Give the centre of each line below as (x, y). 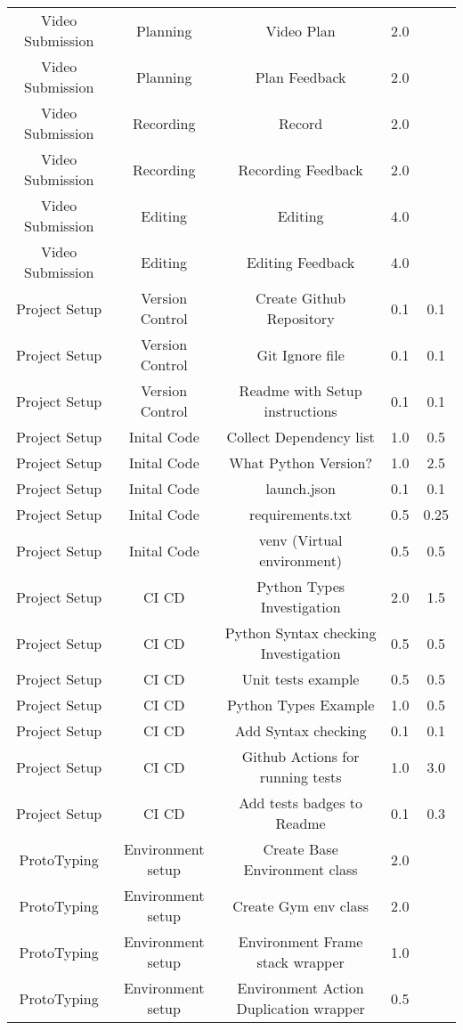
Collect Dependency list (301, 437)
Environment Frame (301, 941)
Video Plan (301, 30)
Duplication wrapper (301, 1008)
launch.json (301, 488)
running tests (301, 777)
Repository (301, 318)
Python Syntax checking (301, 633)
